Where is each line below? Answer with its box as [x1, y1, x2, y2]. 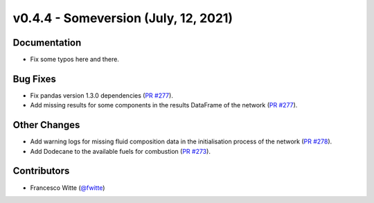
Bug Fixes [12, 73, 57, 85]
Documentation [12, 37, 82, 48]
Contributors [12, 165, 70, 177]
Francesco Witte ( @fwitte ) [30, 184, 105, 192]
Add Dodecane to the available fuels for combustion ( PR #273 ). [30, 147, 211, 155]
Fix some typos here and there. [30, 55, 119, 64]
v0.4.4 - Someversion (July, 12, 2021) [12, 10, 233, 26]
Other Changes [12, 119, 80, 131]
